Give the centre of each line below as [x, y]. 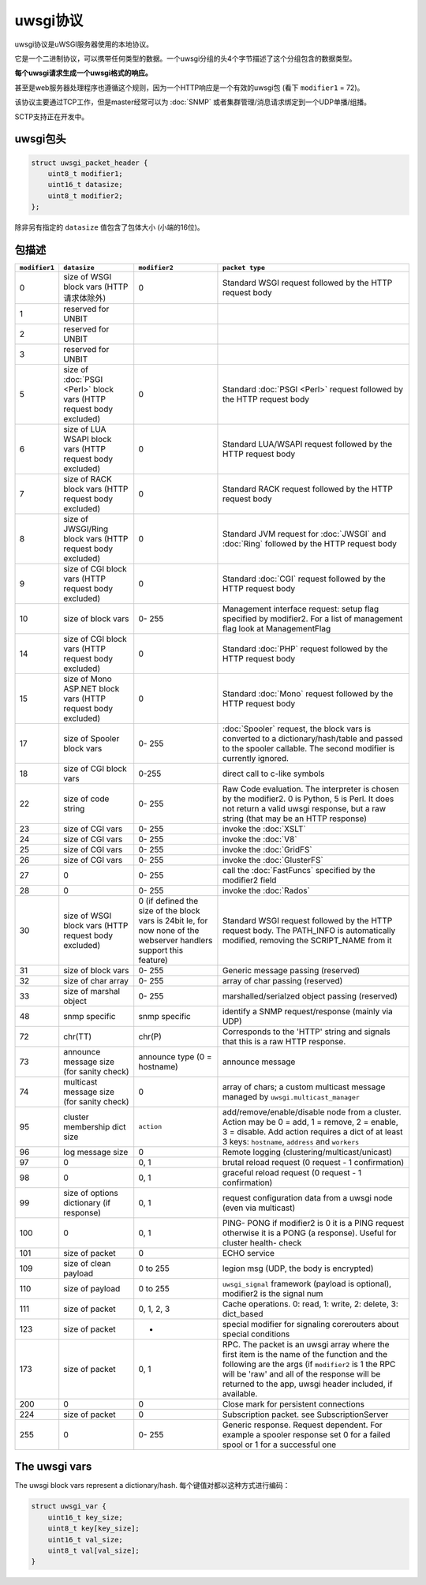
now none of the [169, 930]
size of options [91, 1193]
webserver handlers [176, 940]
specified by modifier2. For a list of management [312, 618]
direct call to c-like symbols [273, 774]
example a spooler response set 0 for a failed [306, 1434]
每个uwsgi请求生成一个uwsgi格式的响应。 [84, 73]
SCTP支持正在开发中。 [52, 116]
